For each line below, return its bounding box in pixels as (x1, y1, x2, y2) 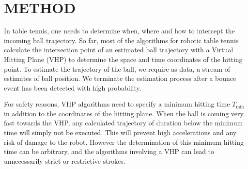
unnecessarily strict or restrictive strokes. (4, 155, 125, 166)
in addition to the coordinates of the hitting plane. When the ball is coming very (4, 108, 244, 118)
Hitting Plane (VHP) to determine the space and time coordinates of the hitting (4, 54, 243, 64)
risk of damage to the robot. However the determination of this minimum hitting (4, 137, 244, 147)
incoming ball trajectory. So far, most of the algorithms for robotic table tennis (4, 35, 239, 45)
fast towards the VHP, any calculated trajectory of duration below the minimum (4, 118, 243, 128)
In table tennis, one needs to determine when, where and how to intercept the (4, 26, 235, 36)
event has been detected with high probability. (4, 82, 141, 92)
